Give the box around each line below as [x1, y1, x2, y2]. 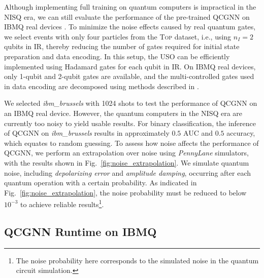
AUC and [183, 128, 213, 138]
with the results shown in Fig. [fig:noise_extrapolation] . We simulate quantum [4, 157, 249, 168]
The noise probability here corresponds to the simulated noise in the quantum [16, 255, 259, 265]
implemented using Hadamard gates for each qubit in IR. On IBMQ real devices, [4, 61, 256, 71]
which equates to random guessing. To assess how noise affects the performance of [4, 137, 259, 148]
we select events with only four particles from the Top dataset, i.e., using [4, 31, 232, 42]
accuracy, [226, 128, 255, 138]
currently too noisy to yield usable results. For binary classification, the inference [4, 117, 256, 128]
